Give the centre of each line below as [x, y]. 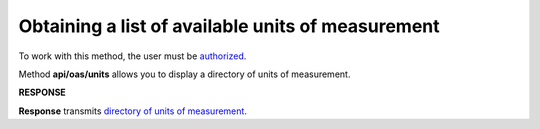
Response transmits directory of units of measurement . [132, 111]
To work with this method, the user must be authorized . [132, 56]
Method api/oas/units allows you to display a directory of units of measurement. [184, 74]
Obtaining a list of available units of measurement [229, 26]
